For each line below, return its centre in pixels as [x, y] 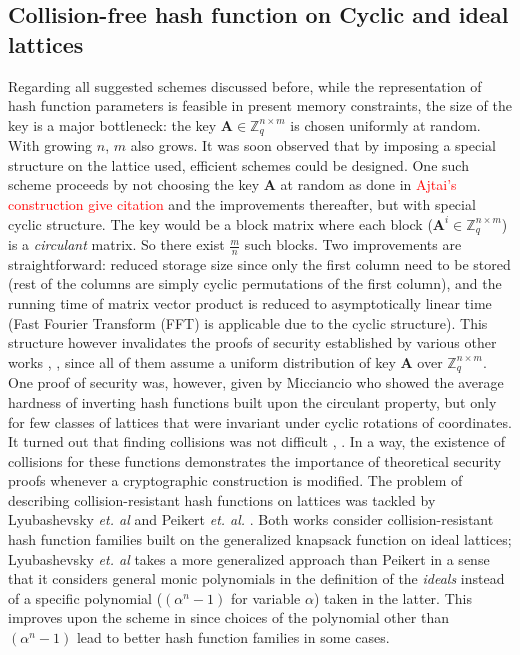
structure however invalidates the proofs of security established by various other [252, 342]
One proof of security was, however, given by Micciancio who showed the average [256, 382]
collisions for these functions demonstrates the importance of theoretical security [255, 460]
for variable [265, 597]
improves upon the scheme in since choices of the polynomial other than [228, 617]
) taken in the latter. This [392, 597]
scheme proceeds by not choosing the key [134, 184]
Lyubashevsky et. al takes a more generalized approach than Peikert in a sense [249, 558]
